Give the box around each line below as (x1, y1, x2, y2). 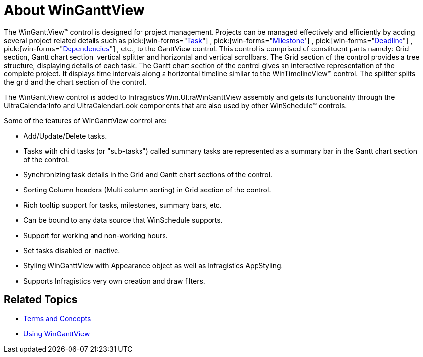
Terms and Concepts (23, 314, 91, 323)
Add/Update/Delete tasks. (23, 131, 107, 140)
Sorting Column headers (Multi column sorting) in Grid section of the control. (23, 185, 271, 194)
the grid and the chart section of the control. (4, 77, 147, 86)
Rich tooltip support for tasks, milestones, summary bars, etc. (23, 200, 222, 209)
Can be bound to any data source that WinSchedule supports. (23, 215, 223, 224)
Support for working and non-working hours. (23, 231, 168, 239)
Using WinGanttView (23, 329, 90, 338)
